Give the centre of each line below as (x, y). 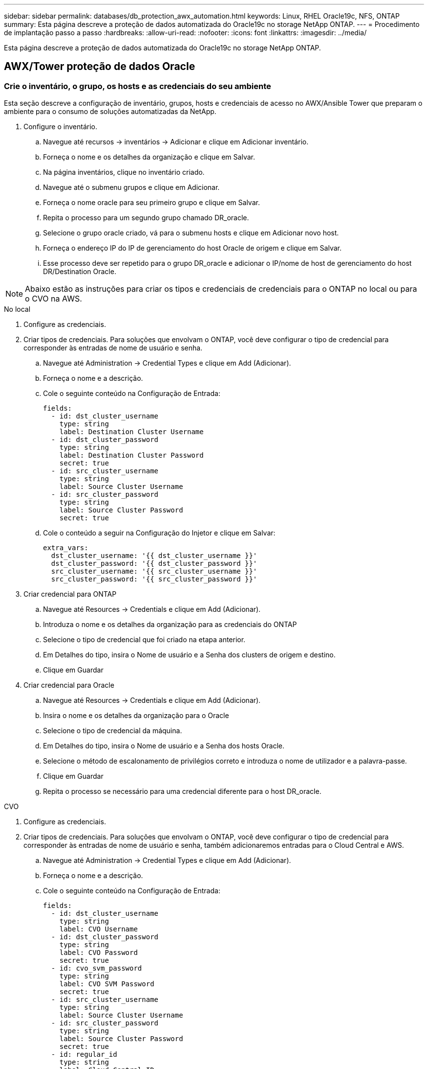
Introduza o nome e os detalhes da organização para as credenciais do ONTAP (170, 625)
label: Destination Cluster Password (131, 455)
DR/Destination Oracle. (80, 272)
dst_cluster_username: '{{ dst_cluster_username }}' (154, 556)
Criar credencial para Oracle (69, 685)
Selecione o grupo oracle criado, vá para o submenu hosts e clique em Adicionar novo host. (191, 233)
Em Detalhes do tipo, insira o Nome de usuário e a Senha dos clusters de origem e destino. (189, 655)
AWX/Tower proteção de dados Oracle (100, 67)
